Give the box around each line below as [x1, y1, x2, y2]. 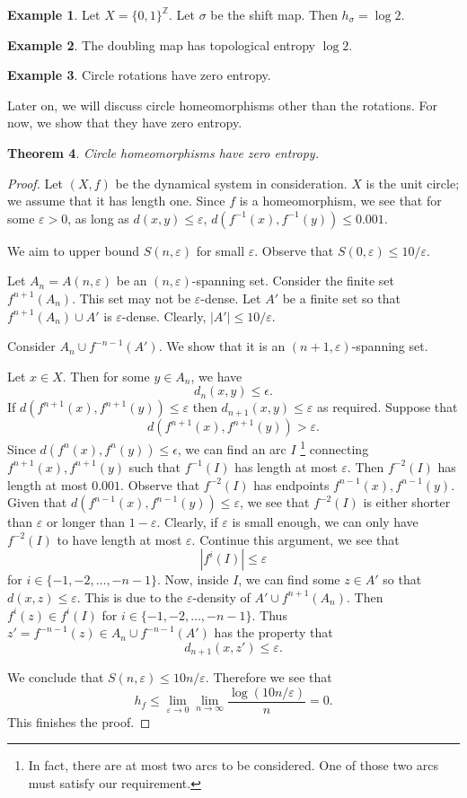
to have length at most [57, 530, 182, 548]
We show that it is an [166, 337, 286, 355]
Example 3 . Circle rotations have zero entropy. [7, 66, 271, 84]
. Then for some [62, 366, 150, 385]
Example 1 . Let [7, 5, 101, 23]
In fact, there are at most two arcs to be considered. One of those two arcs [28, 756, 439, 775]
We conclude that [7, 668, 104, 687]
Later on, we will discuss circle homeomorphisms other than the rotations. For [7, 95, 438, 114]
